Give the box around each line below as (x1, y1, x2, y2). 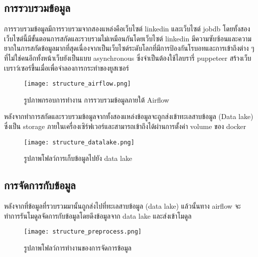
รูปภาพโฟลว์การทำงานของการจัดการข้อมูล (24, 242, 131, 253)
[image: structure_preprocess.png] (24, 228, 142, 236)
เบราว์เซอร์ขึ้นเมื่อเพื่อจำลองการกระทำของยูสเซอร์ (4, 62, 129, 73)
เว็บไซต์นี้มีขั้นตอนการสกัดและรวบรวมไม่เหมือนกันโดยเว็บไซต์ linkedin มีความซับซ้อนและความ (4, 33, 252, 43)
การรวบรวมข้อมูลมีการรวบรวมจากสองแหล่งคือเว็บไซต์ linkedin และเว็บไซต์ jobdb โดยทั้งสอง (4, 23, 251, 34)
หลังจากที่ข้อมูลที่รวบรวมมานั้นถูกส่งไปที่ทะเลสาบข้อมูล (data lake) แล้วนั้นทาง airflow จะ (4, 201, 241, 211)
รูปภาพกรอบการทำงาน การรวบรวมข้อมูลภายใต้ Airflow (24, 94, 169, 105)
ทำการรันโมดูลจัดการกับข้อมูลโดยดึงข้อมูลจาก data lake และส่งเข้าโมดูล (4, 210, 192, 221)
